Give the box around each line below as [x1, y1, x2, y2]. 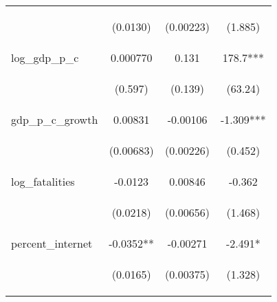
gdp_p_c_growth [11, 111, 98, 127]
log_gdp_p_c [11, 50, 79, 65]
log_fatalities [11, 173, 75, 189]
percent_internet [11, 235, 93, 251]
